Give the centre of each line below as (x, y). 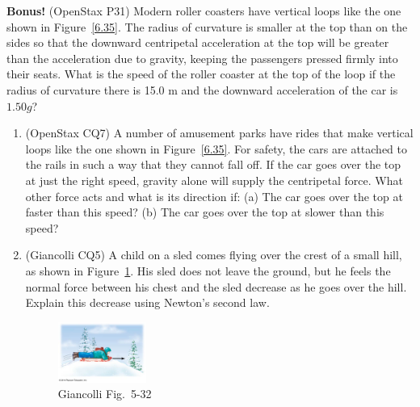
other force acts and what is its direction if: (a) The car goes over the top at (214, 196)
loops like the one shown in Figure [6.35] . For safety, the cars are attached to (216, 148)
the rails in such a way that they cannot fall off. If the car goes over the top (213, 164)
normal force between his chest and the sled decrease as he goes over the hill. (216, 286)
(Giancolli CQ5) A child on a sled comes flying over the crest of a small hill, (214, 255)
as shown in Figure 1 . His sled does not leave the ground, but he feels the (208, 270)
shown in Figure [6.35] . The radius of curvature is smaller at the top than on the (207, 26)
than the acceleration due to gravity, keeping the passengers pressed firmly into (202, 58)
